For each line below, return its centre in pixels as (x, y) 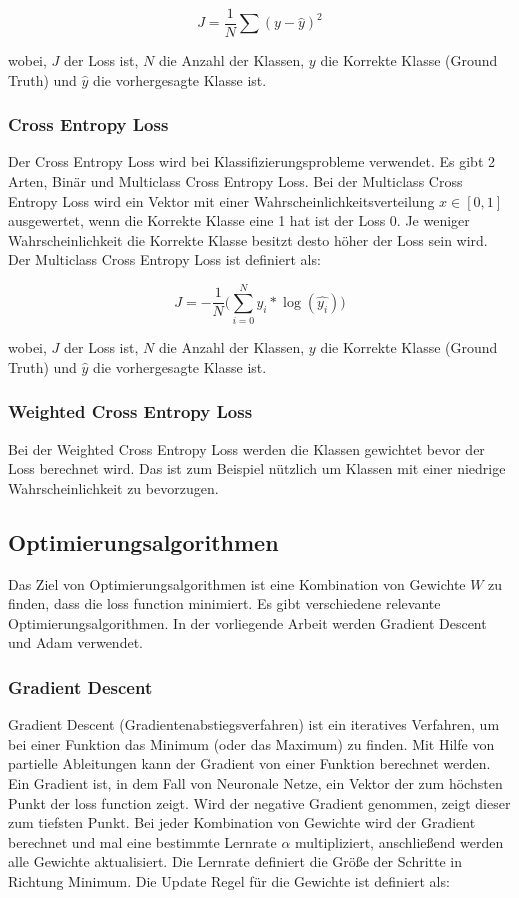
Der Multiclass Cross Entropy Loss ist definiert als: (164, 259)
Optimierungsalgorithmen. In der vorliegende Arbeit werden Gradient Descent (247, 622)
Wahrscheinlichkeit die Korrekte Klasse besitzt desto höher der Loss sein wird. (248, 239)
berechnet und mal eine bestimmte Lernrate (142, 841)
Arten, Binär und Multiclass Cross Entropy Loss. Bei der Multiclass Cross (235, 181)
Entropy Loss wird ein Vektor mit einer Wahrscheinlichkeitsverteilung (221, 200)
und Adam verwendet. (75, 642)
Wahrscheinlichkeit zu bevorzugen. (113, 487)
